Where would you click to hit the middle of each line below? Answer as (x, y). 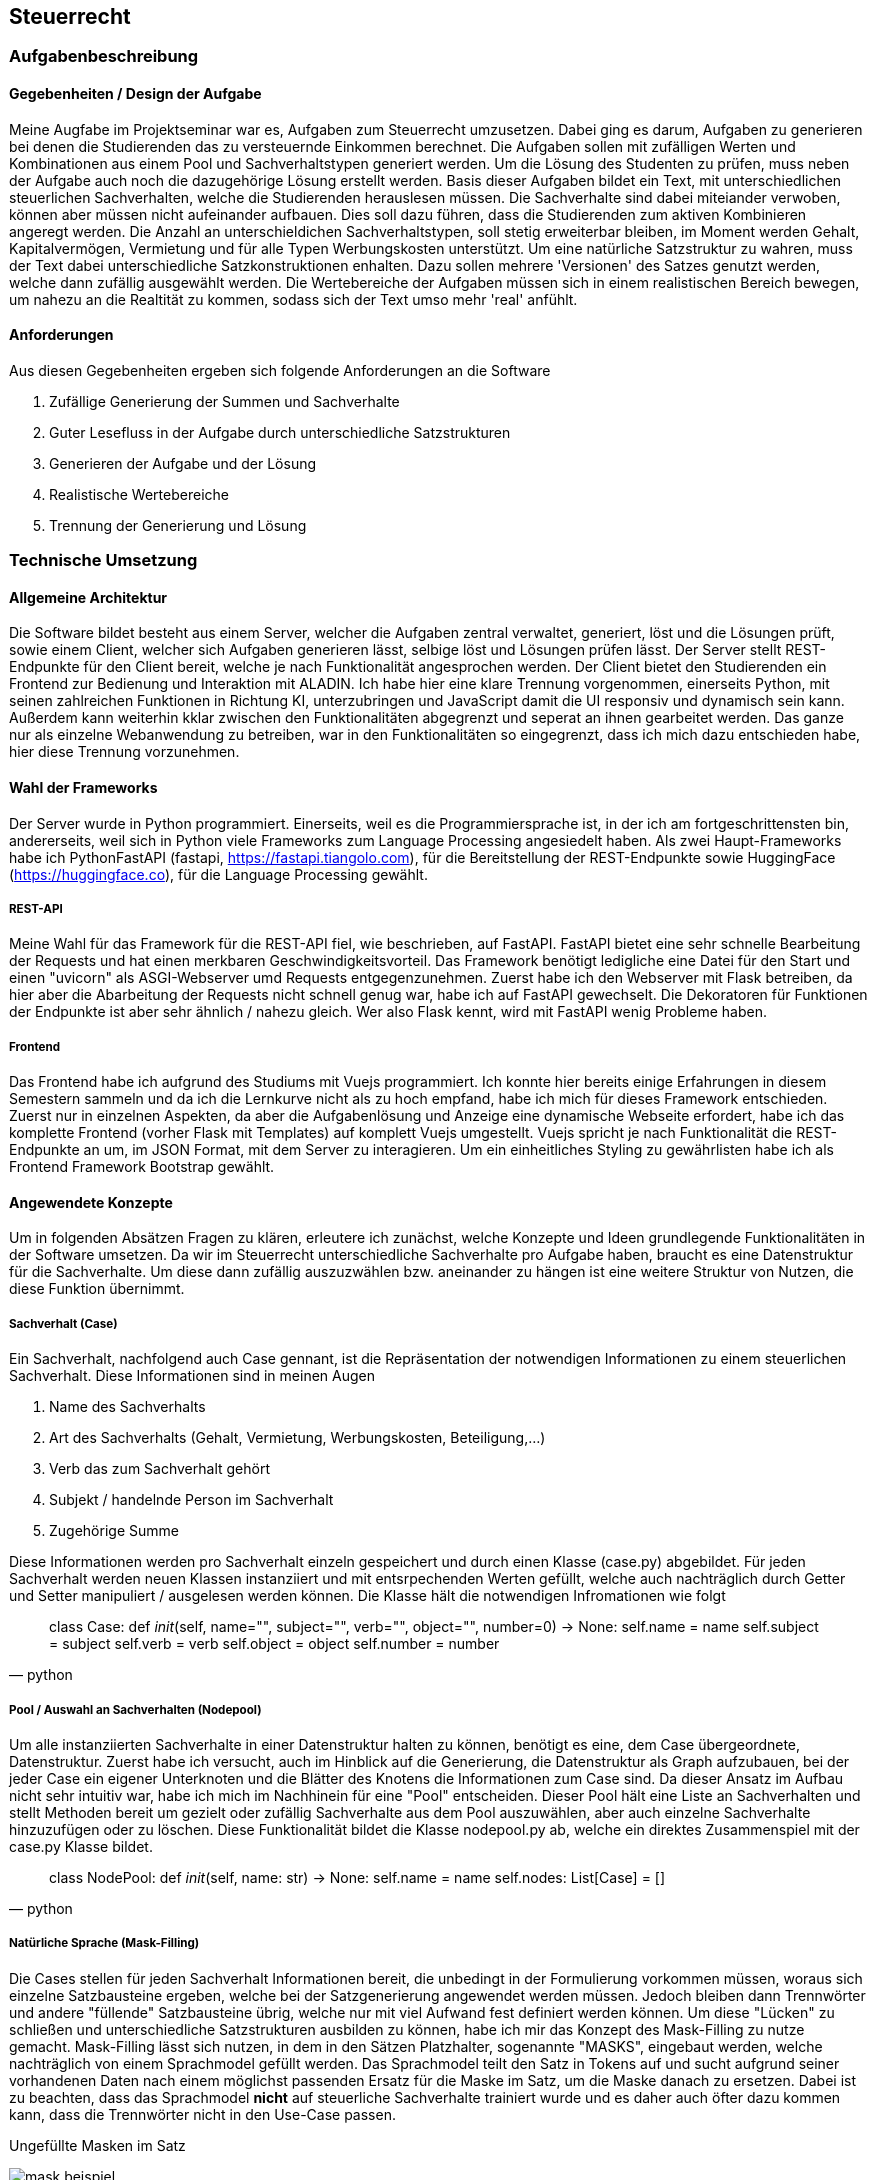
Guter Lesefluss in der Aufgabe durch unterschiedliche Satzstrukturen (280, 432)
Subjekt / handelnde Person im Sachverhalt (191, 1500)
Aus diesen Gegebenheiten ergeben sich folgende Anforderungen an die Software (280, 370)
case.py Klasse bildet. (81, 1847)
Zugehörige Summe (114, 1531)
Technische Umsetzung (103, 560)
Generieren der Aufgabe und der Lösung (183, 463)
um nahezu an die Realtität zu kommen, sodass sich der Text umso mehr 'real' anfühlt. (293, 299)
